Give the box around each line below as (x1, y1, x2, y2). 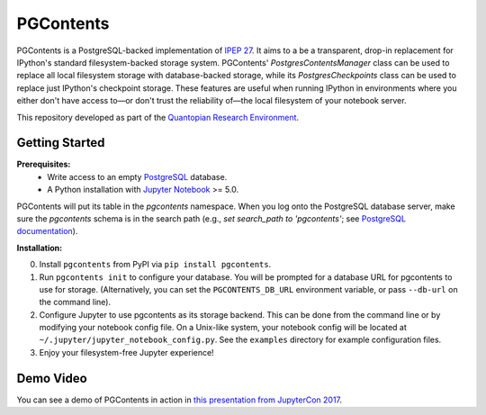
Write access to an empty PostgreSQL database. (47, 171, 228, 182)
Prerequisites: (16, 158, 71, 170)
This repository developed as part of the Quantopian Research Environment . (16, 112, 300, 122)
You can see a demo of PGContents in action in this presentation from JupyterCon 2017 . (16, 394, 342, 405)
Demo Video (16, 370, 87, 386)
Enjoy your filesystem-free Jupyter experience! (39, 347, 215, 357)
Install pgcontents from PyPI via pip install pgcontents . (39, 259, 272, 270)
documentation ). (16, 226, 78, 237)
